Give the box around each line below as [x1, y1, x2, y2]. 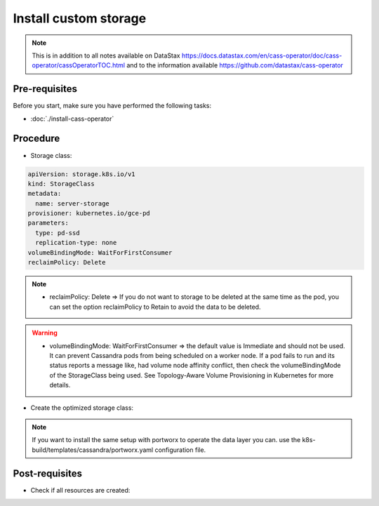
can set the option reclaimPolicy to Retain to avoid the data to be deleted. [49, 302, 261, 311]
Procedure [13, 133, 60, 145]
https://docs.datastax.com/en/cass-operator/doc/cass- [181, 51, 343, 60]
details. [49, 381, 71, 390]
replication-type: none [35, 239, 117, 247]
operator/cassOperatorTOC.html [32, 61, 126, 69]
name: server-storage [35, 199, 110, 207]
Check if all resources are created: [30, 486, 131, 494]
